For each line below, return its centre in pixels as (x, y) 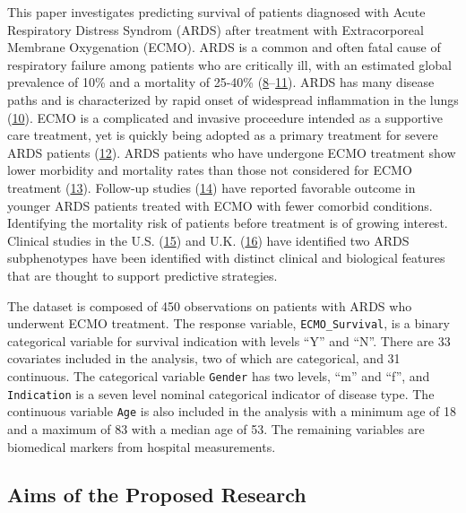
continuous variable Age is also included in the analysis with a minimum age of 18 (232, 411)
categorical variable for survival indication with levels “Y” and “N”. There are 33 (229, 340)
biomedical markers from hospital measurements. (142, 446)
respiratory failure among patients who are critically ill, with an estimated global (229, 64)
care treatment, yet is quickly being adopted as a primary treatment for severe (223, 135)
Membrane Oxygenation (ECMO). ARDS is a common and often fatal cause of (224, 47)
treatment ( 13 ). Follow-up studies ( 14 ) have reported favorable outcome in (211, 187)
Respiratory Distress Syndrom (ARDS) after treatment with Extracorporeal (216, 29)
